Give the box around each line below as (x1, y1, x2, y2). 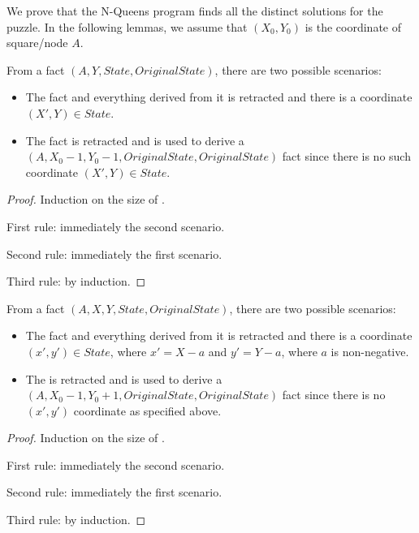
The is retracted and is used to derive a (25, 370, 222, 387)
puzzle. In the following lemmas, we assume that (6, 18, 248, 35)
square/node (6, 34, 68, 51)
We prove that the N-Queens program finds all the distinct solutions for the (6, 2, 383, 19)
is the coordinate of (305, 18, 402, 35)
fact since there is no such (282, 148, 411, 165)
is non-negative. (330, 342, 409, 359)
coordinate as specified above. (73, 402, 222, 419)
